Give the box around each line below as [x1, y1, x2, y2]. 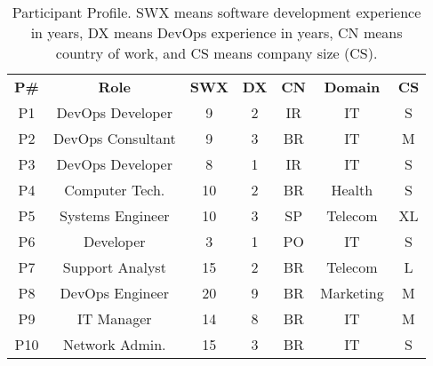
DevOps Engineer [60, 282, 169, 303]
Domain [324, 76, 381, 97]
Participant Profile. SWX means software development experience [12, 2, 421, 22]
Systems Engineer [60, 205, 170, 226]
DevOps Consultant [52, 128, 176, 148]
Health [331, 179, 373, 200]
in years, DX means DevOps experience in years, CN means [30, 22, 403, 43]
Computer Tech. [64, 179, 165, 200]
